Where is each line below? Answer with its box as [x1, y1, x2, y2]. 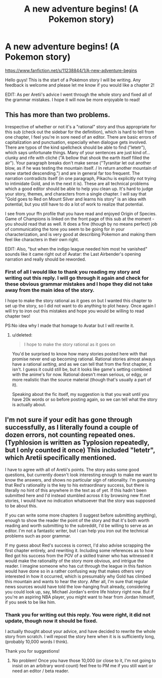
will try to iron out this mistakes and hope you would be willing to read [5, 308, 144, 314]
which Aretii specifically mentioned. [5, 454, 117, 462]
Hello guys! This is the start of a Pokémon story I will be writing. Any [5, 77, 141, 83]
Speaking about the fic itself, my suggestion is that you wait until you [12, 392, 149, 397]
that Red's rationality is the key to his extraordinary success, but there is [5, 482, 149, 488]
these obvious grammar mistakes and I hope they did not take [5, 281, 153, 287]
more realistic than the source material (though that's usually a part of [12, 377, 151, 383]
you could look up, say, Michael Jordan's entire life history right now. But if [5, 589, 154, 594]
